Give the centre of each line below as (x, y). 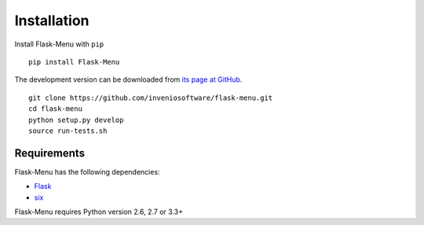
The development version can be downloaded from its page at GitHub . (128, 79)
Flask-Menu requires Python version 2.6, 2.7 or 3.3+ (99, 212)
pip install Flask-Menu (74, 62)
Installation (52, 20)
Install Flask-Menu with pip (59, 44)
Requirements (50, 153)
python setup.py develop (76, 120)
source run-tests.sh (68, 131)
